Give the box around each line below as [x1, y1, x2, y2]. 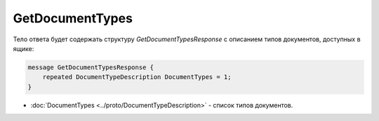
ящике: [13, 44, 34, 52]
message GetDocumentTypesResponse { [27, 63, 154, 71]
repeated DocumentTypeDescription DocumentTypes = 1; [42, 73, 232, 81]
